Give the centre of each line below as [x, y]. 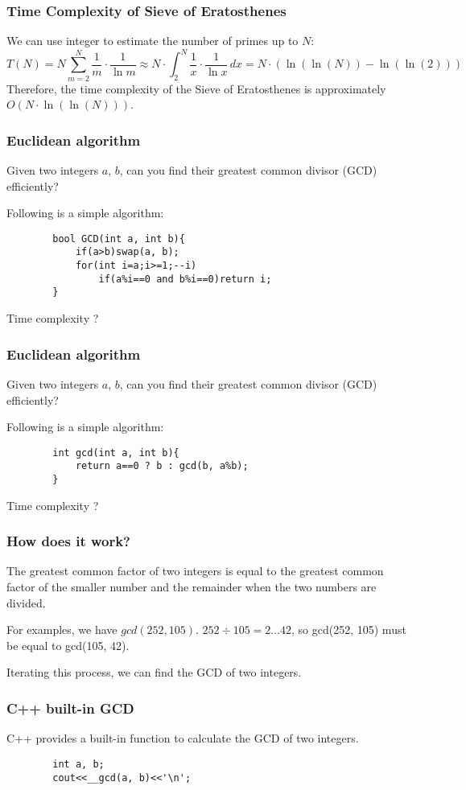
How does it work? [69, 541]
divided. [26, 602]
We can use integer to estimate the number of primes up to [153, 41]
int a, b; [78, 764]
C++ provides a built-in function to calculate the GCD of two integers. [183, 738]
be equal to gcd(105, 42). [68, 645]
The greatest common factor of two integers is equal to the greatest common [195, 571]
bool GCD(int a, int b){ [119, 239]
